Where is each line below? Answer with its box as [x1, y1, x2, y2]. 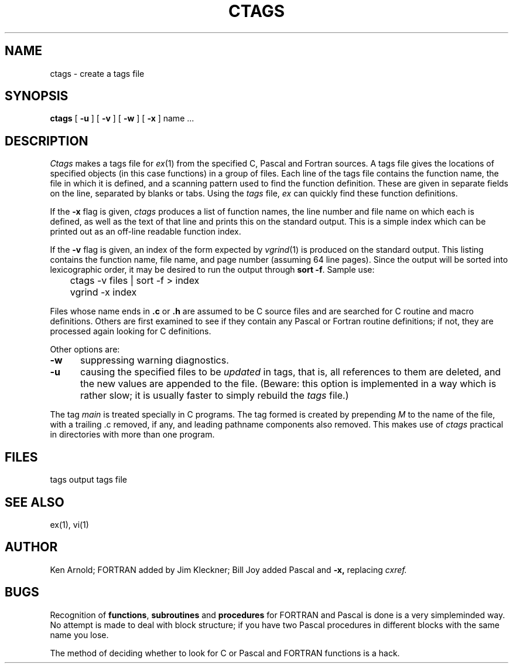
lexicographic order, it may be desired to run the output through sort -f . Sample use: [50, 265, 375, 275]
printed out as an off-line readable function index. [50, 226, 241, 237]
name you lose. [50, 629, 109, 640]
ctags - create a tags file [50, 68, 145, 79]
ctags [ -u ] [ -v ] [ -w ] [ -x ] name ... [50, 113, 194, 124]
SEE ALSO [5, 494, 64, 510]
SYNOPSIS [5, 89, 69, 104]
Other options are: [50, 344, 120, 355]
